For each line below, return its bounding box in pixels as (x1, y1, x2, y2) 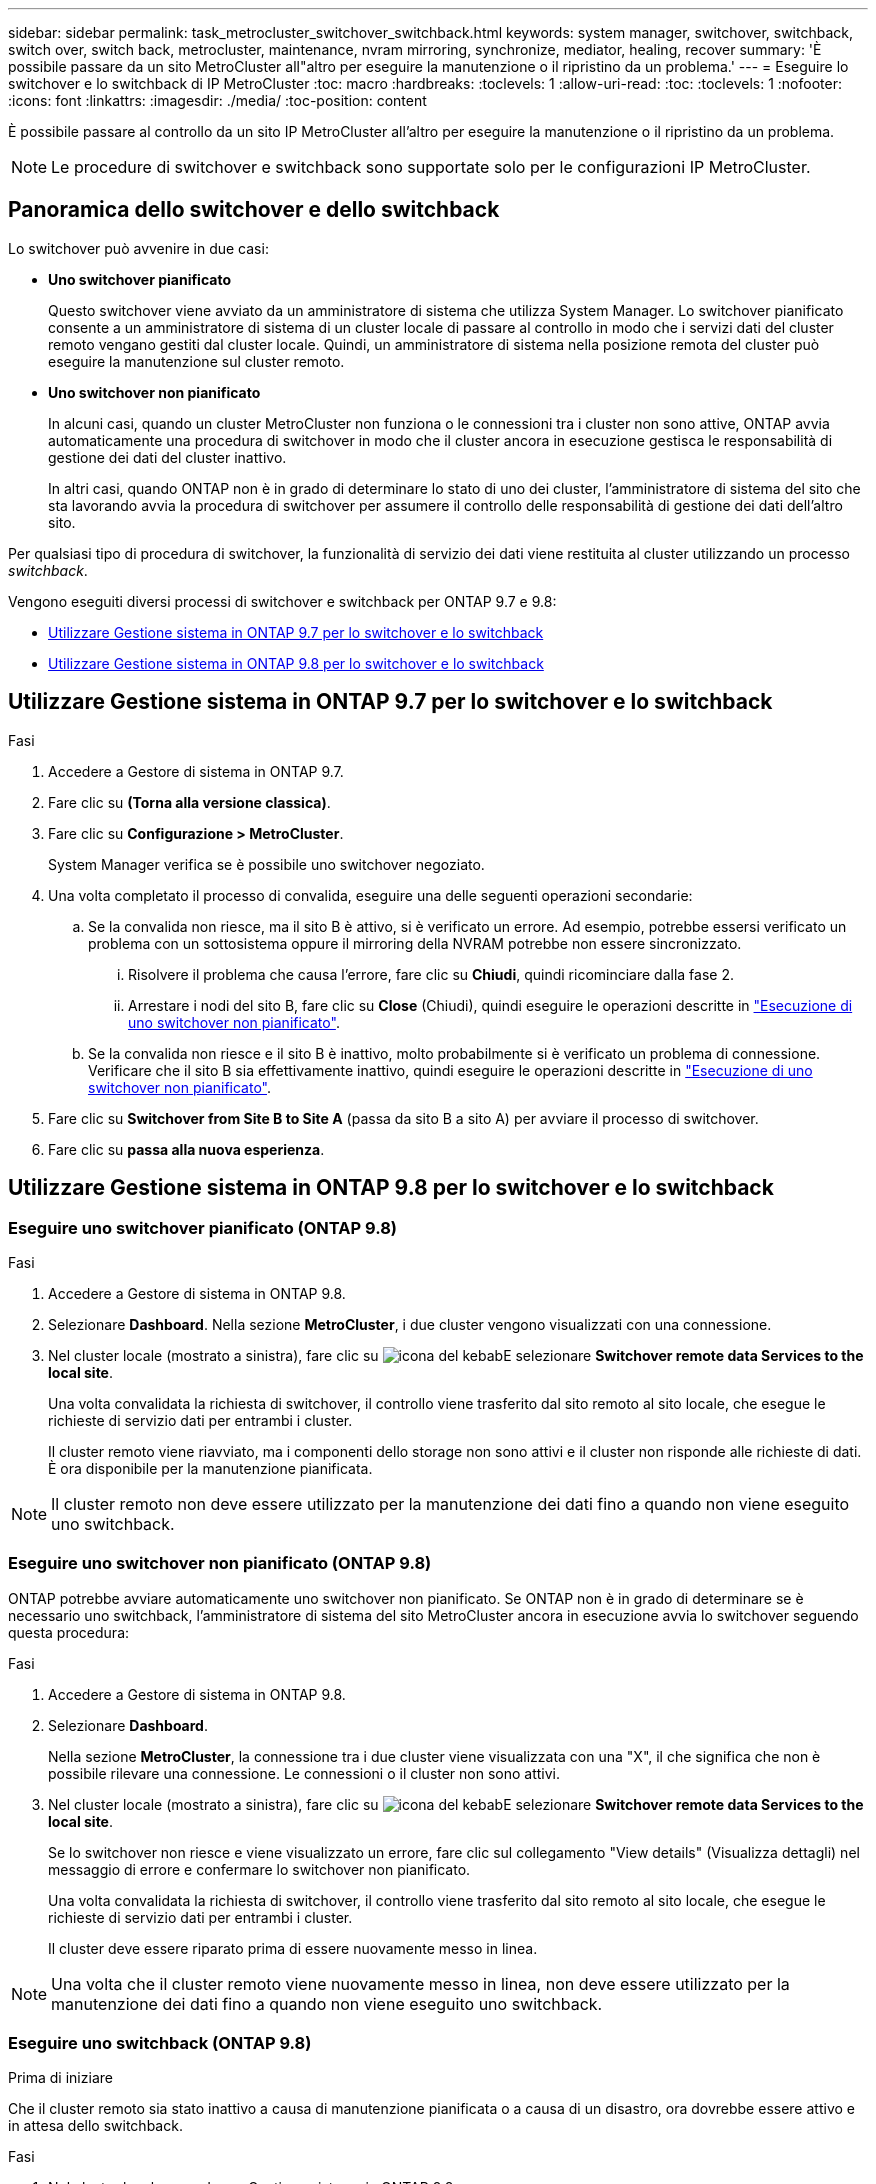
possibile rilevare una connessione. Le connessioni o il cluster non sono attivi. (48, 1764, 561, 1782)
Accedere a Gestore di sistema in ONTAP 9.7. (48, 762, 344, 780)
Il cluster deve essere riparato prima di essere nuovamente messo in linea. (48, 1939, 538, 1957)
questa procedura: (8, 1623, 130, 1641)
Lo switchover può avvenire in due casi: (8, 239, 269, 257)
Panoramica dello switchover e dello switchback (8, 197, 500, 223)
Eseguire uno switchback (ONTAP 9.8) (8, 2033, 312, 2054)
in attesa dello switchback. (8, 2117, 183, 2135)
